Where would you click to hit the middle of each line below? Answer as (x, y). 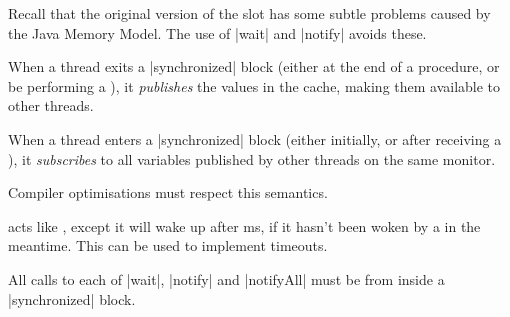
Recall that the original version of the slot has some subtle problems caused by (249, 13)
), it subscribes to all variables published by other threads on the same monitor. (252, 158)
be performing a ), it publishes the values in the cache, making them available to (254, 85)
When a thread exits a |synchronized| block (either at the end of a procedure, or (254, 66)
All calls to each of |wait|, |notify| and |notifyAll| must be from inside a (226, 278)
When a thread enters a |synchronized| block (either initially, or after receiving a (255, 138)
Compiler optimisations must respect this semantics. (168, 192)
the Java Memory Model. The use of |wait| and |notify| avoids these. (217, 32)
